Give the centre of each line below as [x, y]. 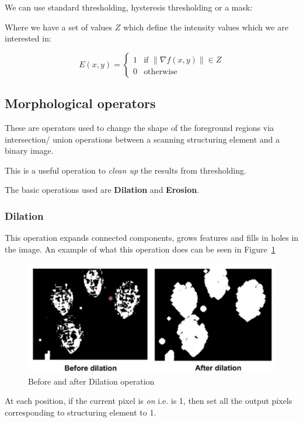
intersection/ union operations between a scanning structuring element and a [142, 139]
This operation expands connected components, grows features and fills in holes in [152, 238]
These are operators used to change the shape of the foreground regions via [140, 127]
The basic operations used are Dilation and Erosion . [102, 190]
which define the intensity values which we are [206, 27]
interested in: [28, 38]
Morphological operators [80, 103]
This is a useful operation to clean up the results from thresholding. [126, 170]
